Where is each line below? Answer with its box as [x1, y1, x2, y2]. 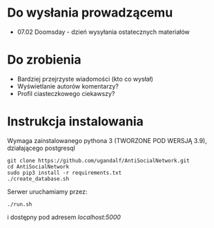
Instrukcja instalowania [7, 114, 144, 129]
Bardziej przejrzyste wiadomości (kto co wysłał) [17, 75, 154, 83]
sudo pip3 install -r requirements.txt [7, 169, 122, 176]
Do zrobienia [7, 52, 81, 68]
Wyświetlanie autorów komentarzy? [17, 82, 119, 91]
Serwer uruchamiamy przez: [7, 187, 88, 196]
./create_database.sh [7, 175, 70, 182]
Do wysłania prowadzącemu [7, 5, 173, 21]
